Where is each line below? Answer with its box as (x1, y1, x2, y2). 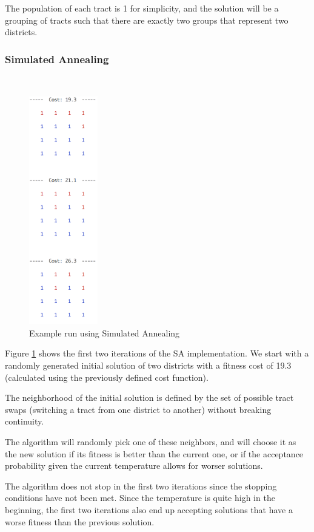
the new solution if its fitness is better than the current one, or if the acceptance (5, 447, 304, 460)
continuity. (5, 415, 44, 428)
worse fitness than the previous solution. (5, 515, 155, 528)
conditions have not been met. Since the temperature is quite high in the (5, 491, 275, 504)
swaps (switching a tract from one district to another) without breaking (5, 403, 272, 415)
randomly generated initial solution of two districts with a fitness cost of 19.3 (5, 359, 292, 372)
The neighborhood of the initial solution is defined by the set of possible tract (5, 391, 294, 404)
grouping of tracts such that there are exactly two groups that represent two (5, 13, 289, 26)
